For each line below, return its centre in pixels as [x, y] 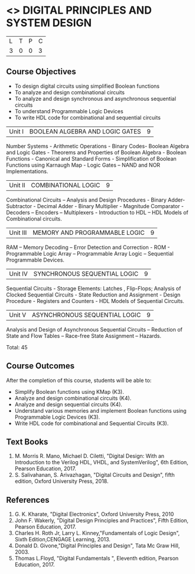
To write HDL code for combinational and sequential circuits [87, 117]
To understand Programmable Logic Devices [69, 111]
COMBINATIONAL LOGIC [66, 185]
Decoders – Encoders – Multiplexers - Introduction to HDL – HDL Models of [97, 212]
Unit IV [19, 273]
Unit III [18, 232]
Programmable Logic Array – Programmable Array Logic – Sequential [90, 253]
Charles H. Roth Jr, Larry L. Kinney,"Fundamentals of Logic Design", [97, 533]
